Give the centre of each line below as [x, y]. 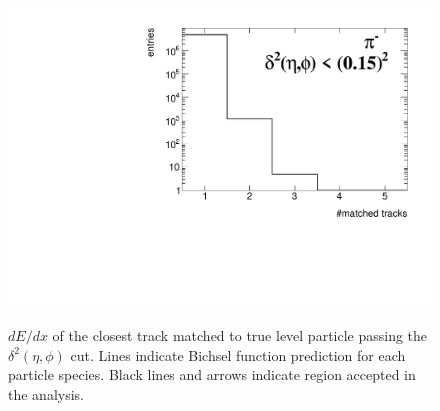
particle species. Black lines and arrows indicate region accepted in [212, 374]
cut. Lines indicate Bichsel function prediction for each [238, 354]
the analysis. [46, 394]
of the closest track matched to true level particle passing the [240, 335]
